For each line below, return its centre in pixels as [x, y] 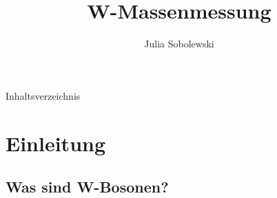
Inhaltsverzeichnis [43, 95]
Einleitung [56, 143]
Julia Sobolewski [179, 44]
